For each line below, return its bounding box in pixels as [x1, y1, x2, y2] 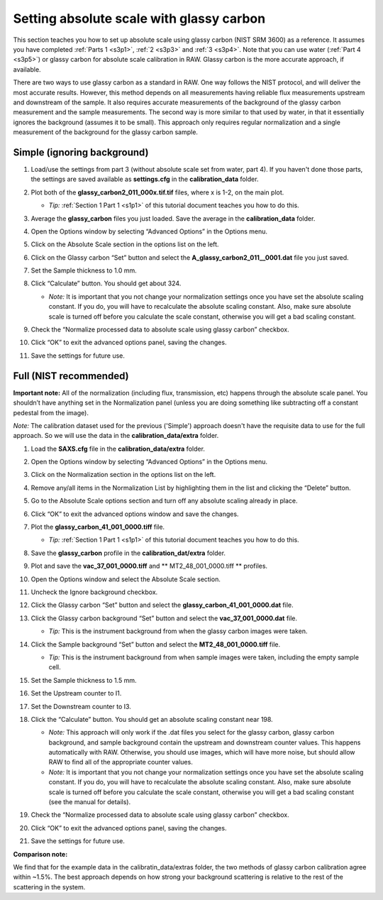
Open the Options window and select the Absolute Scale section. [30, 575, 221, 583]
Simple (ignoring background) [13, 146, 149, 158]
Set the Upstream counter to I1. [30, 689, 122, 698]
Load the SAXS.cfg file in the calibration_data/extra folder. [30, 444, 206, 453]
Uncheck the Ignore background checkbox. [30, 588, 158, 596]
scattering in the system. [13, 882, 86, 891]
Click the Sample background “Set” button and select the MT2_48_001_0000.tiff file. [30, 640, 280, 649]
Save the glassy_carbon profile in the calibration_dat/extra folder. [30, 549, 226, 557]
